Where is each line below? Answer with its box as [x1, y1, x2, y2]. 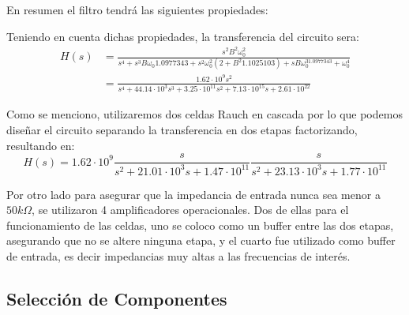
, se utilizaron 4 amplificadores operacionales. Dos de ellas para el [32, 201, 349, 218]
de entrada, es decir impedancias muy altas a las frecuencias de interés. [6, 247, 351, 264]
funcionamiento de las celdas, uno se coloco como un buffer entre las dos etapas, [6, 216, 394, 233]
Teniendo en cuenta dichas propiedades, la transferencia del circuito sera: [6, 28, 359, 44]
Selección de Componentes [6, 286, 227, 310]
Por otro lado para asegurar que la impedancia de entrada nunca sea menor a [6, 186, 381, 202]
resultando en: [6, 137, 75, 153]
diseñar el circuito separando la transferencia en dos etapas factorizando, [6, 121, 358, 137]
